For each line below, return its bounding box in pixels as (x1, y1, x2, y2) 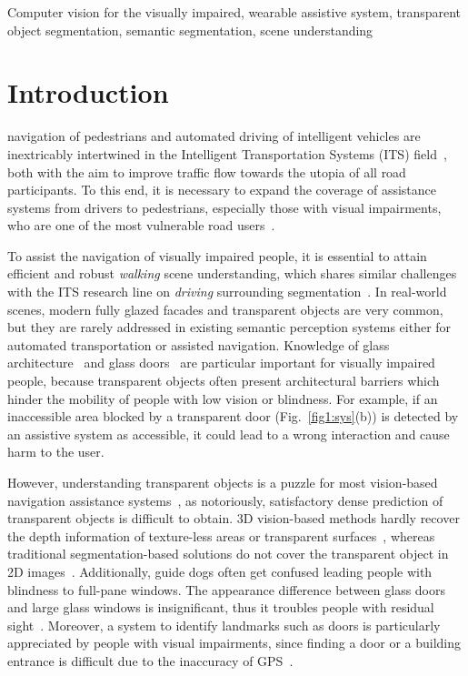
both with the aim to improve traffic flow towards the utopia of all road (7, 162, 406, 181)
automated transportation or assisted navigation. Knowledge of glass (7, 335, 390, 354)
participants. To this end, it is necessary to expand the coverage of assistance (7, 180, 437, 199)
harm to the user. (7, 442, 105, 461)
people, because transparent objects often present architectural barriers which (7, 371, 440, 390)
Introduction (7, 74, 169, 111)
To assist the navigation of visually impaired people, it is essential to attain (7, 246, 427, 265)
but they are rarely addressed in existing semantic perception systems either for (7, 318, 452, 337)
